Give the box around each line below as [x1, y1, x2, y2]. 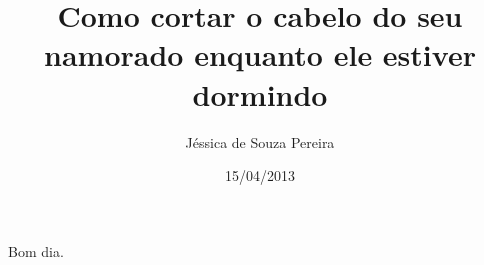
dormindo [192, 73, 328, 114]
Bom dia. [8, 240, 64, 261]
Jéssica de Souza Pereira [185, 131, 335, 152]
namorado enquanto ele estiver [44, 34, 476, 75]
